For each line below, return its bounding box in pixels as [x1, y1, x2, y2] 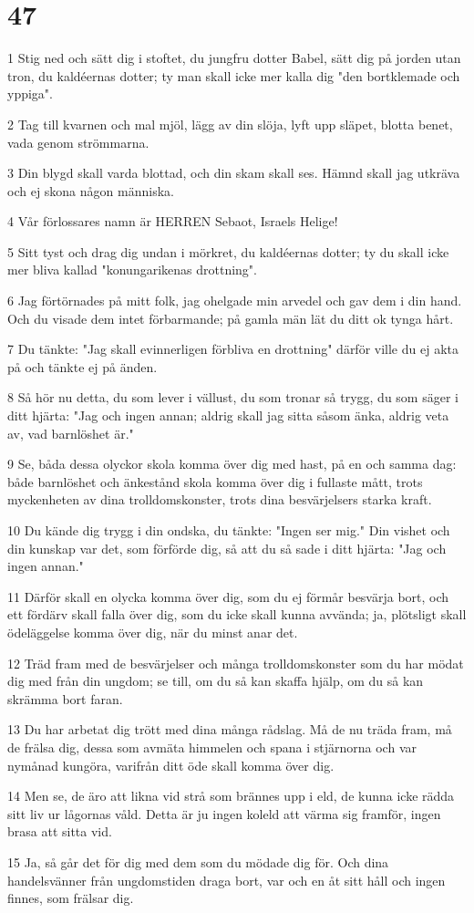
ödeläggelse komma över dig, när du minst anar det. [7, 622, 298, 641]
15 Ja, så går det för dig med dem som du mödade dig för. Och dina [7, 852, 389, 871]
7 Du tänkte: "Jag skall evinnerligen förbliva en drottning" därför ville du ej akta [7, 339, 459, 358]
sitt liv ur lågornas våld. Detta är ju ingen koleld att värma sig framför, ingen [7, 804, 441, 823]
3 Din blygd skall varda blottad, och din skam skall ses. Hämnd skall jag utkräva [7, 163, 460, 182]
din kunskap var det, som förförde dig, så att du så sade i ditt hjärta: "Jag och [7, 538, 447, 557]
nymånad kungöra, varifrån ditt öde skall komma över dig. [7, 755, 335, 774]
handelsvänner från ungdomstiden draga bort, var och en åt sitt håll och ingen [7, 870, 446, 889]
